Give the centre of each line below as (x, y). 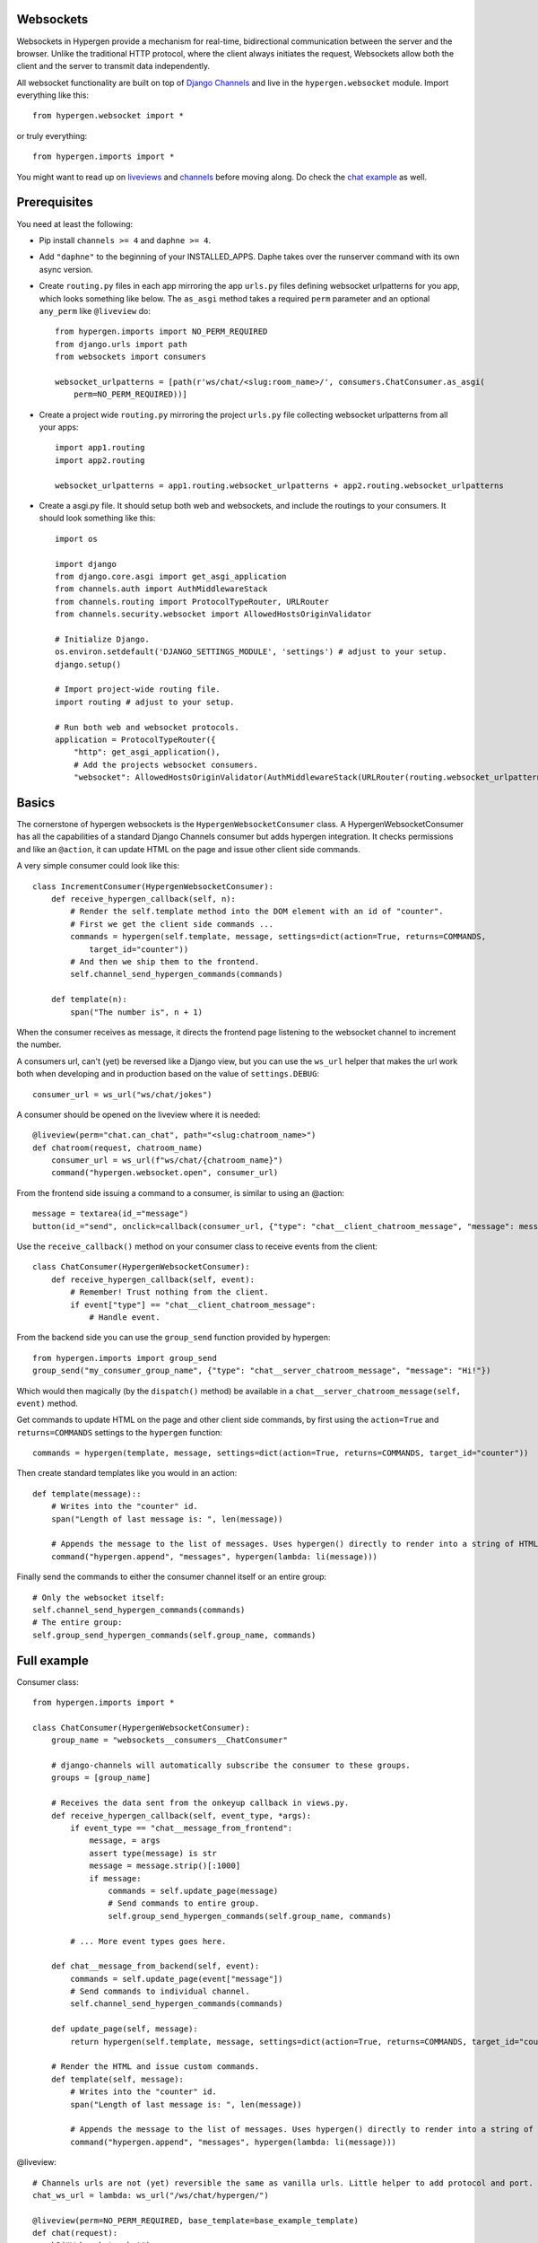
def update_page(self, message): (125, 2029)
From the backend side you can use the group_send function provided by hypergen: (174, 1338)
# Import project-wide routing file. (138, 689)
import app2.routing (100, 460)
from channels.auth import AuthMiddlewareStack (161, 589)
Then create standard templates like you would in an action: (127, 1473)
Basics (36, 803)
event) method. (47, 1403)
